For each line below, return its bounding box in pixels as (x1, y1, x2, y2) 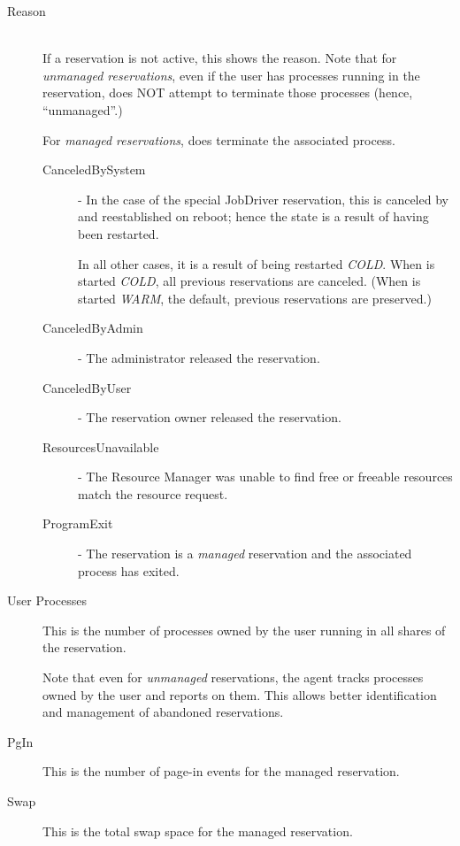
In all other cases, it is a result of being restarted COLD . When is (78, 254, 435, 273)
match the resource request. (78, 484, 228, 503)
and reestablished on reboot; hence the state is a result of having (78, 207, 429, 226)
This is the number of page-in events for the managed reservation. (42, 762, 400, 781)
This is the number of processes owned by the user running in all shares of (42, 620, 446, 639)
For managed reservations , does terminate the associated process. (42, 130, 395, 149)
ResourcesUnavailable (42, 437, 159, 456)
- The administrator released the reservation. (78, 348, 320, 366)
